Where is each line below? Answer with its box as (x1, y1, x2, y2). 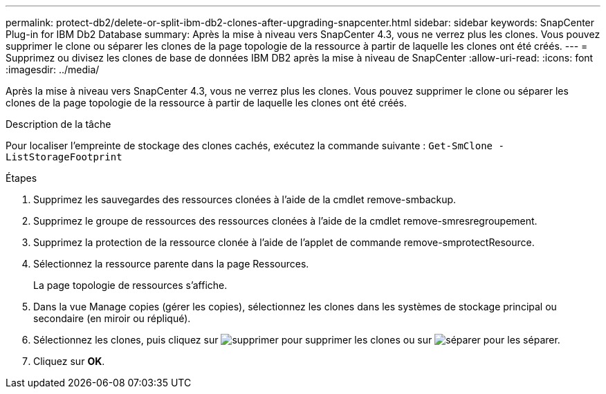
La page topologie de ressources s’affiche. (33, 279, 228, 291)
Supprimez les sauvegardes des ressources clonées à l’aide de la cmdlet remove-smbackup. (33, 194, 457, 205)
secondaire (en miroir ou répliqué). (33, 312, 191, 324)
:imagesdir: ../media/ (6, 64, 100, 75)
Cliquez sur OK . (33, 355, 105, 367)
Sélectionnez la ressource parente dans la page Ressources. (33, 258, 309, 270)
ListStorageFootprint (6, 151, 122, 162)
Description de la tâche (6, 118, 111, 130)
